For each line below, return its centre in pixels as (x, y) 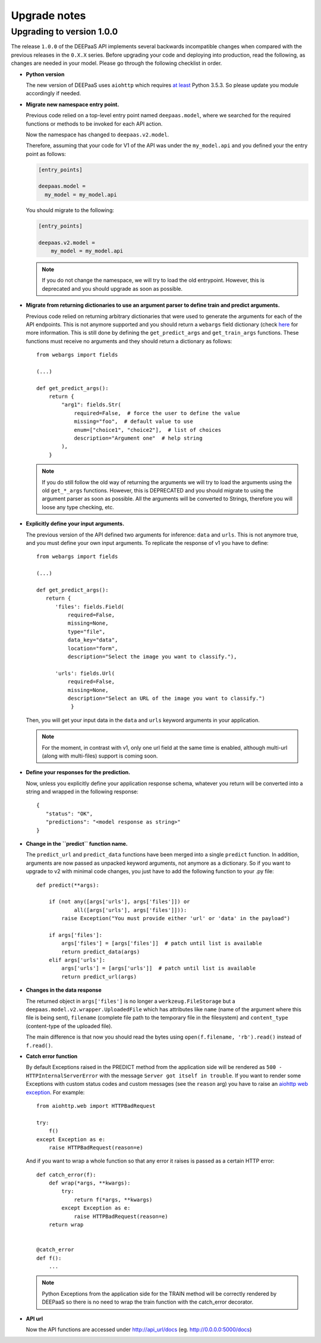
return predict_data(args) (101, 952)
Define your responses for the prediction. (78, 772)
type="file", (86, 632)
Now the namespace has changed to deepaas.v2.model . (97, 135)
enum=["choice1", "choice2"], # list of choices (148, 430)
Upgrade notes (48, 15)
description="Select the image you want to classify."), (152, 656)
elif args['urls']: (77, 960)
